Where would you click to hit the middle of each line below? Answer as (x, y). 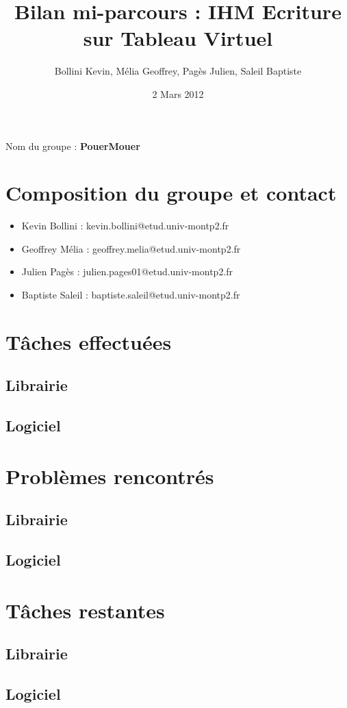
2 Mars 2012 (178, 93)
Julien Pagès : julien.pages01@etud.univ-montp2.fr (127, 271)
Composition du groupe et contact (171, 193)
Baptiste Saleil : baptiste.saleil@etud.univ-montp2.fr (131, 294)
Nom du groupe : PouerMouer (73, 146)
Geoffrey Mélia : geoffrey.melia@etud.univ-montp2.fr (131, 248)
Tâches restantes (85, 610)
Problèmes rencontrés (110, 476)
